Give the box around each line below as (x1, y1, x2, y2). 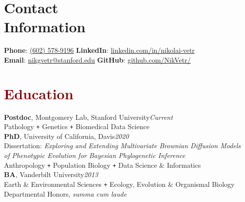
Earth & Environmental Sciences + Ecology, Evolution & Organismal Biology (4, 179, 235, 189)
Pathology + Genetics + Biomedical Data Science (4, 121, 150, 132)
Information (4, 17, 86, 37)
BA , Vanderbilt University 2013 (4, 169, 98, 180)
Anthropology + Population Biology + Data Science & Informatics (4, 159, 201, 170)
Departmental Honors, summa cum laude (4, 188, 127, 199)
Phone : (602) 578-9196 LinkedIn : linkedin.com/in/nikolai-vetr (4, 45, 195, 55)
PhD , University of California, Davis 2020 (4, 131, 129, 141)
